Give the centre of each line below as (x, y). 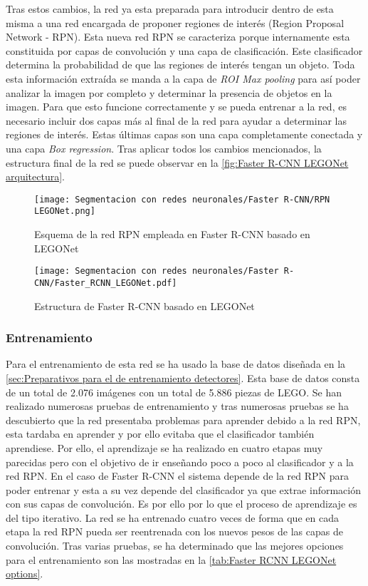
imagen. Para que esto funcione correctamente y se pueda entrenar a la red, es (176, 107)
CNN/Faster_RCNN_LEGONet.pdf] (106, 283)
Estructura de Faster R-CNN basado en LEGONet (144, 305)
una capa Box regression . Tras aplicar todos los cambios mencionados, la (164, 148)
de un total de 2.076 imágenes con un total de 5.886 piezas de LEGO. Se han (174, 392)
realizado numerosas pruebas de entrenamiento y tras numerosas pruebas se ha (177, 406)
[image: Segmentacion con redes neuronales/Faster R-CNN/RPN (182, 199)
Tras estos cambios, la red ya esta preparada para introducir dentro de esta (170, 9)
